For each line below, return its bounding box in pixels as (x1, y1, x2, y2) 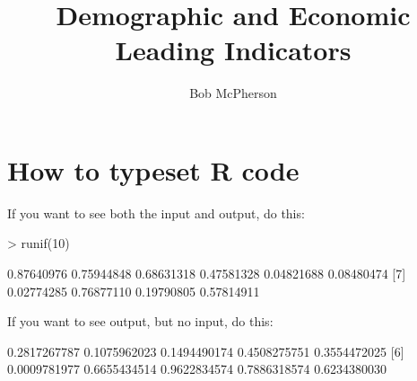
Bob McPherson (189, 84, 277, 102)
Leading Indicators (115, 31, 352, 68)
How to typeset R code (7, 151, 300, 188)
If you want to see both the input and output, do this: (7, 203, 305, 222)
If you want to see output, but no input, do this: (7, 312, 274, 331)
